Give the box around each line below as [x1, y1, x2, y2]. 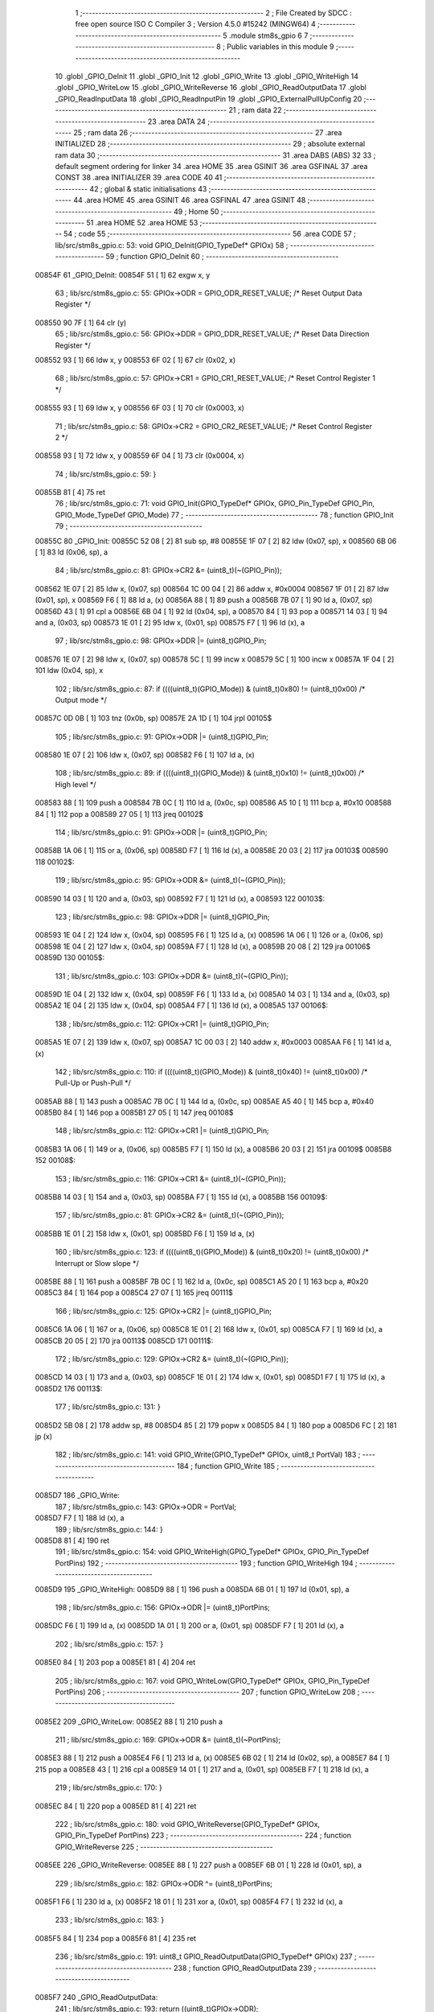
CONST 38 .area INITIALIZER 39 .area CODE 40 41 [55, 173, 223, 183]
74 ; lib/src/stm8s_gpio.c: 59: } [55, 469, 157, 479]
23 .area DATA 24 [147, 117, 207, 126]
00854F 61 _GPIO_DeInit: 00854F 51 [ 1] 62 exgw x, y [35, 270, 211, 279]
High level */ [55, 779, 96, 789]
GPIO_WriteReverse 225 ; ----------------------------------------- [55, 1841, 273, 1851]
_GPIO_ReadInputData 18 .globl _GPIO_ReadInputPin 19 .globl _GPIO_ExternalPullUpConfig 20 [55, 93, 362, 104]
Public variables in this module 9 [226, 42, 334, 52]
